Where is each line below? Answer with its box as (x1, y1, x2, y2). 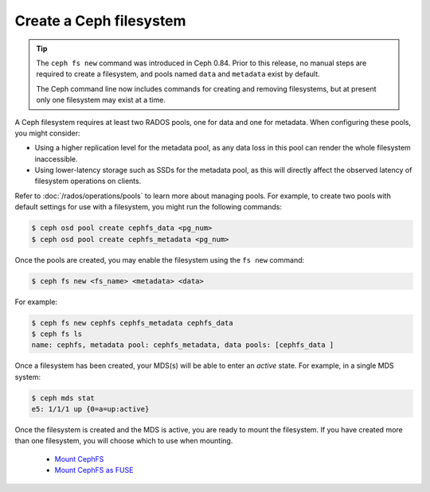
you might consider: (14, 128, 80, 138)
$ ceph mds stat (31, 393, 96, 402)
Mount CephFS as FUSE (54, 466, 134, 475)
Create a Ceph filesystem (14, 12, 186, 29)
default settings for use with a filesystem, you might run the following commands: (14, 202, 283, 212)
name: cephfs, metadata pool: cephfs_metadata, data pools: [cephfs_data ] (31, 341, 334, 349)
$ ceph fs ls (31, 329, 83, 338)
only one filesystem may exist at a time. (36, 96, 166, 105)
